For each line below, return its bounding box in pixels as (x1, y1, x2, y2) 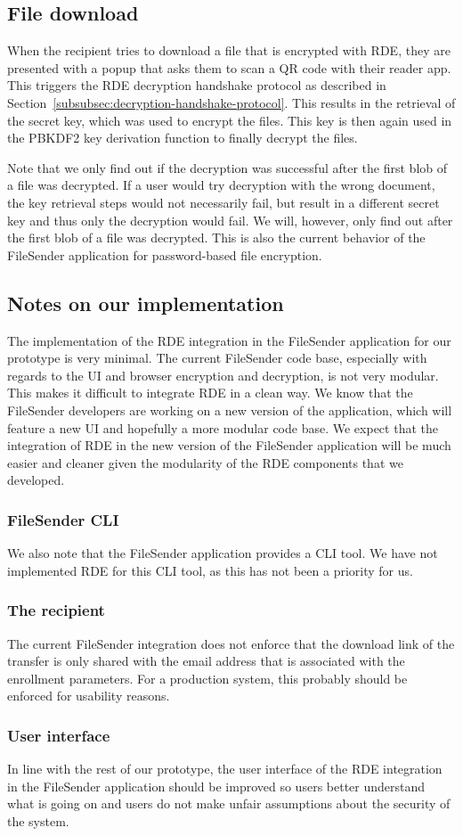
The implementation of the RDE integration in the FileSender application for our (7, 331, 451, 349)
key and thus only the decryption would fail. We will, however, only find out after (7, 210, 453, 229)
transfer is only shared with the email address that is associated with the (7, 652, 405, 670)
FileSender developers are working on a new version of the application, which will (7, 400, 452, 419)
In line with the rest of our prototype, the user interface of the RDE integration (7, 759, 443, 778)
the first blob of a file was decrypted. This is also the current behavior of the (7, 228, 426, 247)
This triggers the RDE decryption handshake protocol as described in (7, 76, 386, 94)
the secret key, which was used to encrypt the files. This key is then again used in (7, 111, 452, 129)
